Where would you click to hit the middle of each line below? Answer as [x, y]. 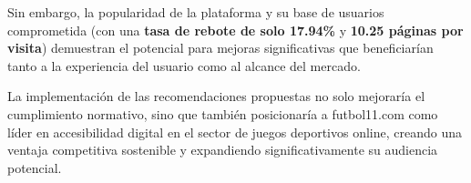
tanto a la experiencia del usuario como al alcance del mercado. [184, 65]
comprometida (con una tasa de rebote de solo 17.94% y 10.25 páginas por [235, 30]
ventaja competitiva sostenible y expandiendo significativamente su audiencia [223, 150]
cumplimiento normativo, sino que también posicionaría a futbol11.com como [223, 113]
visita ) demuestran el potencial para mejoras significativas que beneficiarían [220, 48]
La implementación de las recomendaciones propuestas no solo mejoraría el [216, 96]
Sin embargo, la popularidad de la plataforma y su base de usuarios [196, 12]
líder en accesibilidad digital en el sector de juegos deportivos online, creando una [235, 132]
